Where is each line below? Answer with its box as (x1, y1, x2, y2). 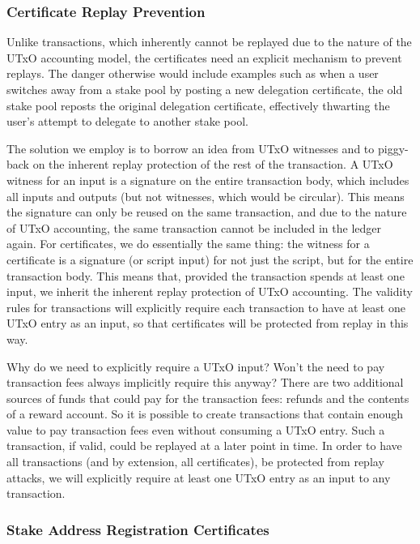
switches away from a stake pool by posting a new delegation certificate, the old (6, 81, 403, 97)
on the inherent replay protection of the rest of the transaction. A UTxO (32, 156, 393, 173)
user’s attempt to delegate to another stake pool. (6, 113, 248, 130)
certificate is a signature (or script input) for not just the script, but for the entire (6, 251, 414, 268)
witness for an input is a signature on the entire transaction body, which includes (6, 171, 409, 188)
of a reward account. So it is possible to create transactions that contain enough (6, 405, 404, 422)
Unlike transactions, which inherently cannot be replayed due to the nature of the (6, 33, 412, 50)
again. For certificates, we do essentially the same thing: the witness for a (6, 235, 370, 252)
